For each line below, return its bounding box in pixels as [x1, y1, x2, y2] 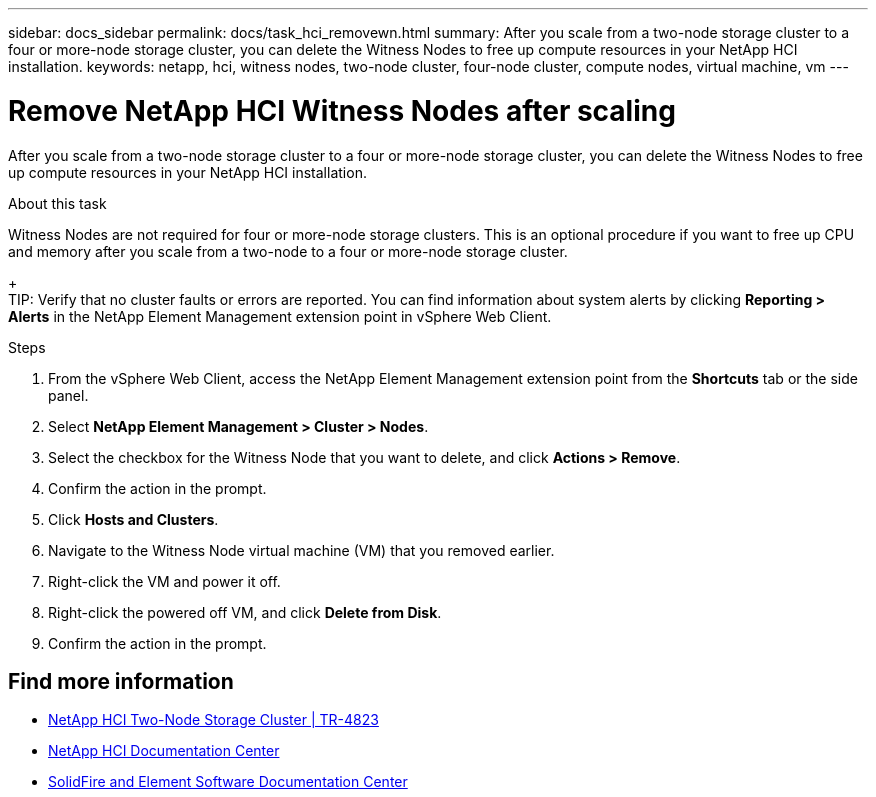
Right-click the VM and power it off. [48, 572, 281, 590]
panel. [48, 386, 89, 404]
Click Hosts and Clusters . [48, 510, 219, 528]
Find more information [8, 668, 234, 694]
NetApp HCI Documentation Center [48, 742, 280, 760]
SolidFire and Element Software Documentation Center [48, 773, 408, 791]
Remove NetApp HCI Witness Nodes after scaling [8, 93, 676, 128]
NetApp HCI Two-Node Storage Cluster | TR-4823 [48, 711, 379, 729]
